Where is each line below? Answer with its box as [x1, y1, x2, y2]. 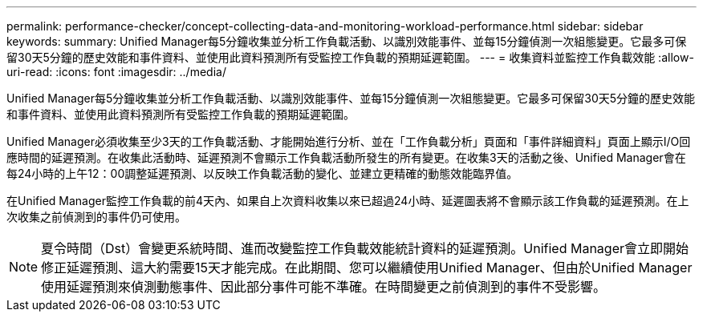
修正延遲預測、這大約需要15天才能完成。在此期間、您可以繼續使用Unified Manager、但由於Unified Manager [41, 260, 693, 276]
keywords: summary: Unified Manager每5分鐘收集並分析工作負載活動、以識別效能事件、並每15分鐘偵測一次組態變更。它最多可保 [6, 34, 687, 48]
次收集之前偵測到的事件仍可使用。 [6, 210, 186, 223]
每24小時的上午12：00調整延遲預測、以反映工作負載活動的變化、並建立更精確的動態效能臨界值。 [6, 167, 518, 180]
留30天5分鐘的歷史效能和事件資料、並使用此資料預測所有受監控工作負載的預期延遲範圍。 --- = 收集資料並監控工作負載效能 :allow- [6, 50, 694, 64]
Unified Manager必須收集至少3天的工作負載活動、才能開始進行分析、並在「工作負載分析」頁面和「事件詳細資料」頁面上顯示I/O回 [6, 135, 691, 148]
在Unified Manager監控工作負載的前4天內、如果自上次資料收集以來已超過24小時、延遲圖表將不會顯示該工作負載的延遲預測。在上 [6, 194, 689, 207]
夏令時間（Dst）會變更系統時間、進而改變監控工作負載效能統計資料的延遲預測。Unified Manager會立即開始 [41, 240, 689, 256]
